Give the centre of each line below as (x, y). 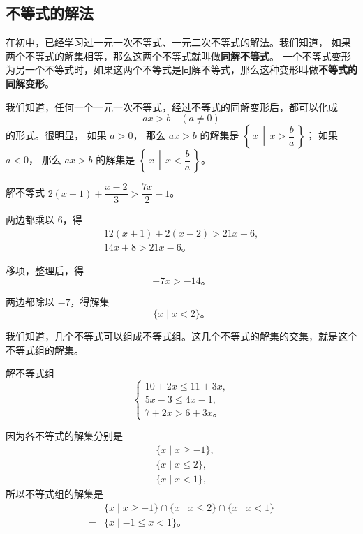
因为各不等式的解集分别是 (64, 436)
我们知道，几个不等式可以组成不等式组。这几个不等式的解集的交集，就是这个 (181, 336)
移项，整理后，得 (45, 270)
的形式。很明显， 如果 (56, 135)
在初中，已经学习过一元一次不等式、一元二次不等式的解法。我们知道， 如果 (178, 42)
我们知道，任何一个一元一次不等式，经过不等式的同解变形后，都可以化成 (172, 106)
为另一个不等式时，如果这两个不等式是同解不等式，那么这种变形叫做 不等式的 (181, 69)
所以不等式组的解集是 (54, 494)
